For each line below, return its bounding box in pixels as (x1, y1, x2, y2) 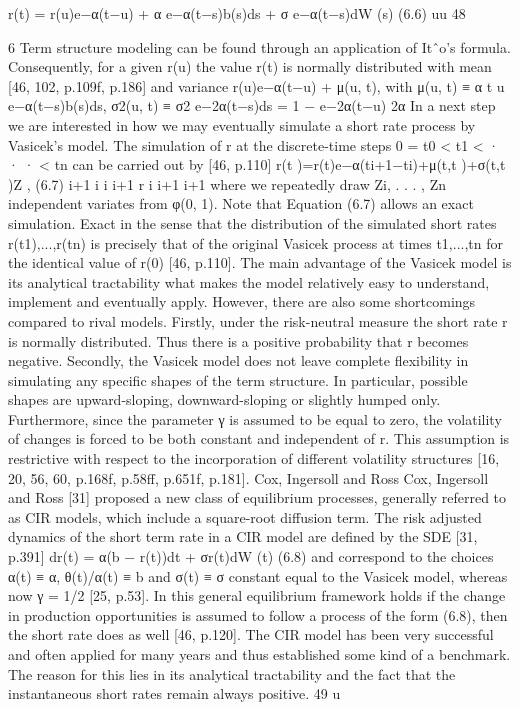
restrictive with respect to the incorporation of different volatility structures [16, (8, 448, 500, 469)
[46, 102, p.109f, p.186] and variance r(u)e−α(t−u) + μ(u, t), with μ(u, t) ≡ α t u (8, 75, 505, 96)
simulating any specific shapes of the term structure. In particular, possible (8, 369, 468, 390)
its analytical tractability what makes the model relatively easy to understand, (8, 271, 490, 292)
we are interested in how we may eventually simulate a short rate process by (8, 114, 476, 135)
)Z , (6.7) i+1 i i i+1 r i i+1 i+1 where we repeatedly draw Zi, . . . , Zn (8, 173, 447, 194)
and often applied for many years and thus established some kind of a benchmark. (8, 644, 511, 664)
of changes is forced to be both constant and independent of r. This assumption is (8, 428, 510, 449)
